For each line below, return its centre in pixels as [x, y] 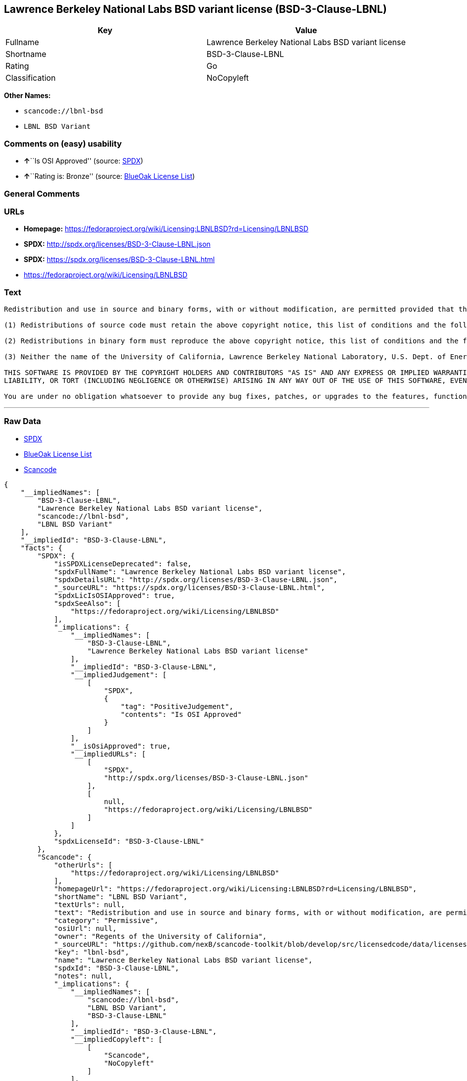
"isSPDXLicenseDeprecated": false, [123, 564]
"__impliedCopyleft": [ [117, 1039]
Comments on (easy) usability [63, 143]
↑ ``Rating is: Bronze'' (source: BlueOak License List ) [109, 176]
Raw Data [23, 421]
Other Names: [27, 96]
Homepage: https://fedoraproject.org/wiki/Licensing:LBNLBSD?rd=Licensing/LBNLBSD [166, 229]
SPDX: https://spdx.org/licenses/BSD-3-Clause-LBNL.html [119, 260]
